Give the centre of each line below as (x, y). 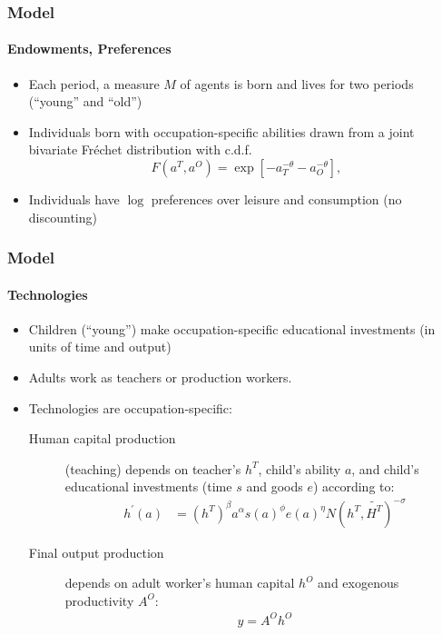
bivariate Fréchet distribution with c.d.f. (140, 149)
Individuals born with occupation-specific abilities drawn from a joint (221, 131)
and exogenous (359, 583)
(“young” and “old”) (85, 101)
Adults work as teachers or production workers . (160, 377)
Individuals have (74, 199)
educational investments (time (148, 486)
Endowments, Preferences (89, 49)
